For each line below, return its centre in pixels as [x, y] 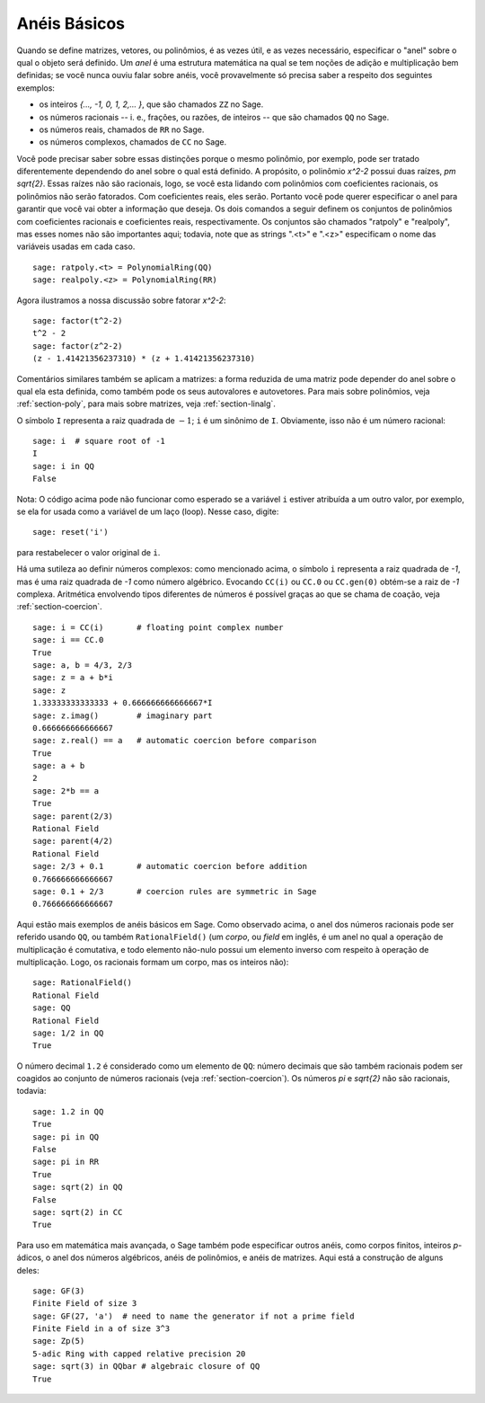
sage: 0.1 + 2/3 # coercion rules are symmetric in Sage [175, 891]
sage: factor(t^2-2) [78, 320]
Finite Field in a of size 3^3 [101, 1329]
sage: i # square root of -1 [99, 441]
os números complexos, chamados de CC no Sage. [133, 142]
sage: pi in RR [66, 1162]
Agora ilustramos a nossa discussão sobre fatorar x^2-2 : [121, 300]
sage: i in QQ [63, 466]
